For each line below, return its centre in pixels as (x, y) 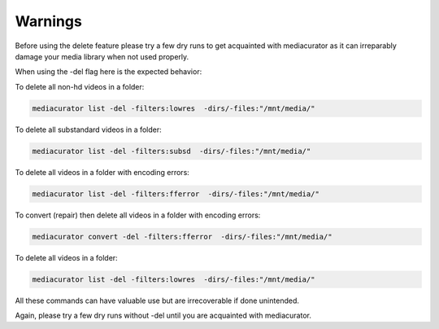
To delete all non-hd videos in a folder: (80, 86)
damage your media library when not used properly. (102, 56)
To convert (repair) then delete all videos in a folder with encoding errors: (138, 215)
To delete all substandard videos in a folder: (88, 129)
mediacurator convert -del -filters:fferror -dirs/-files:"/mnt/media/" (182, 237)
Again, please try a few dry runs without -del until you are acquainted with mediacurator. (163, 315)
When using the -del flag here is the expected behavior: (109, 72)
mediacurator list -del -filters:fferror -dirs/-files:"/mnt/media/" (176, 194)
